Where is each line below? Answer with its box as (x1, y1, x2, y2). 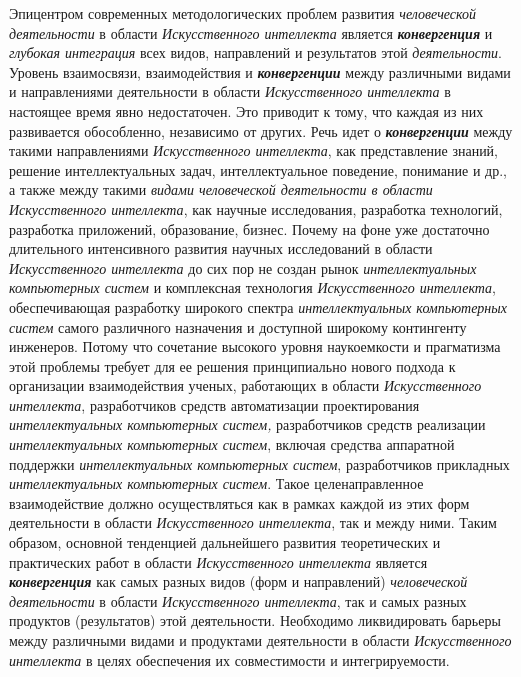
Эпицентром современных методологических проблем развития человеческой (9, 3, 477, 23)
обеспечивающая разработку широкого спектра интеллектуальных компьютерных (9, 296, 507, 317)
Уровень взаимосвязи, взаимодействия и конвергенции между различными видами (9, 61, 511, 82)
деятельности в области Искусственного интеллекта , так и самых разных (9, 590, 467, 611)
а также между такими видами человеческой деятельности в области (9, 179, 433, 200)
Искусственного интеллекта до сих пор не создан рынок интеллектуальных (9, 257, 477, 278)
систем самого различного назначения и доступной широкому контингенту (9, 316, 467, 337)
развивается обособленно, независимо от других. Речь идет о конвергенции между (9, 120, 513, 141)
